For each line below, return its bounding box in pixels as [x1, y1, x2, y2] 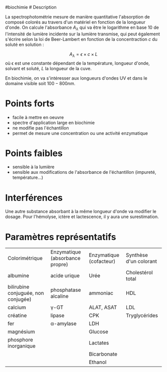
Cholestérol [126, 269, 153, 276]
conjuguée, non [7, 290, 44, 297]
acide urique [50, 272, 80, 279]
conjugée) [7, 296, 32, 303]
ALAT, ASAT [88, 304, 117, 311]
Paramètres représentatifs [5, 231, 116, 243]
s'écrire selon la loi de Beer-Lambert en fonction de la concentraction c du [5, 36, 158, 42]
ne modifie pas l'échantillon [12, 124, 69, 131]
